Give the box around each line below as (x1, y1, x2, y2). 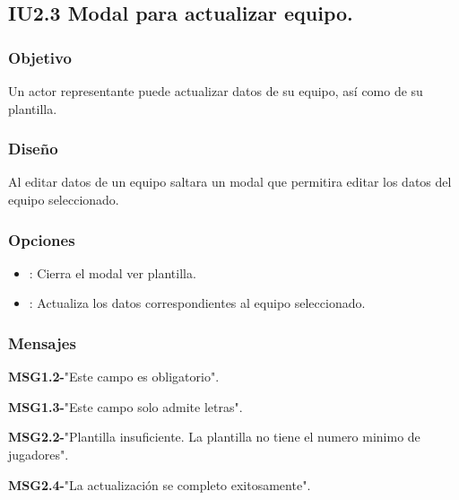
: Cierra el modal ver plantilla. (29, 263, 196, 282)
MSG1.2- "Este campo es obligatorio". (8, 367, 220, 386)
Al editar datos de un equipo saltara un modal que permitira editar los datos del (8, 172, 452, 191)
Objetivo (8, 46, 72, 68)
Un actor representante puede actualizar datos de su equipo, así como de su (8, 82, 423, 100)
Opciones (8, 228, 75, 250)
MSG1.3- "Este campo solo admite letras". (8, 397, 243, 416)
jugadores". (8, 445, 69, 463)
